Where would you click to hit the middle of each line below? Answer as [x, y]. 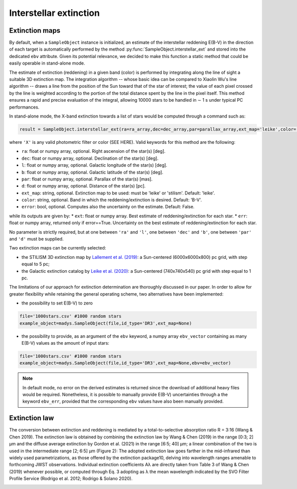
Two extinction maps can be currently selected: [58, 248]
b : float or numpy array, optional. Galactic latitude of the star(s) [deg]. [92, 172]
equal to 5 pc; [36, 264]
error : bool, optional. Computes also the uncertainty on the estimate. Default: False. [108, 207]
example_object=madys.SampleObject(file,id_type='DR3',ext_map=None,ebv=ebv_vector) [125, 363]
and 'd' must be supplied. [36, 239]
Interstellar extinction [54, 13]
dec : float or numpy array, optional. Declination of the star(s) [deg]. [90, 158]
